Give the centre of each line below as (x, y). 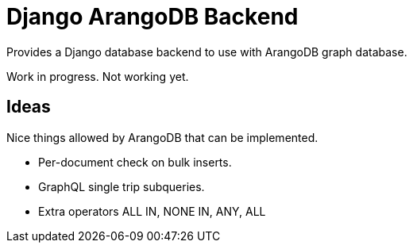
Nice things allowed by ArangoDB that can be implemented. (162, 137)
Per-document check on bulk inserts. (135, 162)
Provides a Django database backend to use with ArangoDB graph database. (207, 52)
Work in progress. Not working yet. (98, 76)
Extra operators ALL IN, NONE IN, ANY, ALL (152, 211)
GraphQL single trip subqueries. (122, 186)
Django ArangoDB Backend (152, 17)
